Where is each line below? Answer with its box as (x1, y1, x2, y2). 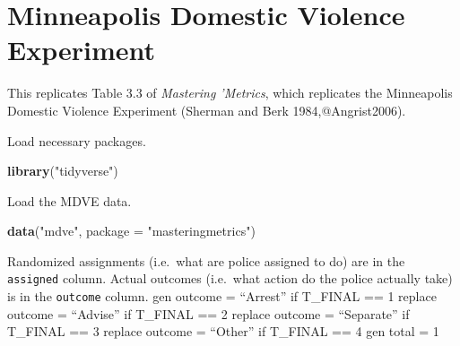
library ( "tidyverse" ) (7, 161, 118, 180)
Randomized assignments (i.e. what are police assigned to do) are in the (7, 251, 405, 270)
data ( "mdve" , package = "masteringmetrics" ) (7, 221, 256, 240)
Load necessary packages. (7, 131, 146, 150)
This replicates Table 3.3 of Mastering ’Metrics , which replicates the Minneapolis (7, 83, 453, 102)
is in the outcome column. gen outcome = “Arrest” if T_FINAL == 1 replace (7, 287, 437, 306)
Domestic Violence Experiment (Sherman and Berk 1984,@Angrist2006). (7, 100, 406, 119)
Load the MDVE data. (7, 191, 132, 210)
